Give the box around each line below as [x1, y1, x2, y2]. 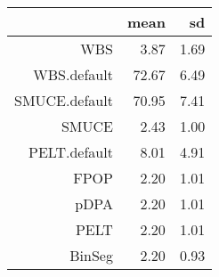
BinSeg [69, 245, 113, 265]
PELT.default [28, 142, 113, 162]
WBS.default [33, 64, 113, 85]
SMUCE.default [14, 90, 113, 110]
